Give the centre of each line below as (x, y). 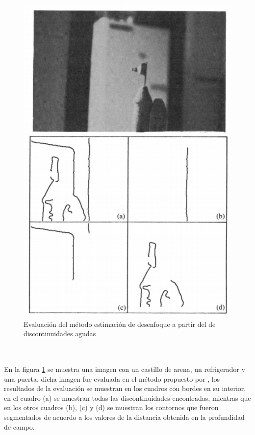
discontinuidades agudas (60, 333)
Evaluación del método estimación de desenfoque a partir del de (120, 324)
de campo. (19, 426)
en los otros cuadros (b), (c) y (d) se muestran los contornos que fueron (111, 407)
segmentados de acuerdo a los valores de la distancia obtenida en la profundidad (124, 417)
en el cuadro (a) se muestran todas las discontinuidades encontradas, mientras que (127, 398)
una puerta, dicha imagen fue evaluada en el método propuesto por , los (112, 378)
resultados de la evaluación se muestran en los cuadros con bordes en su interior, (125, 388)
